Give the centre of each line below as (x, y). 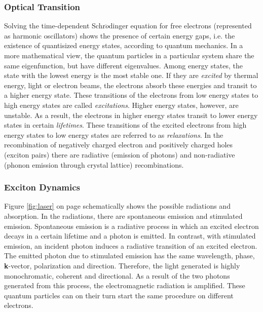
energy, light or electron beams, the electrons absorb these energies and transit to (130, 85)
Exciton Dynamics (42, 187)
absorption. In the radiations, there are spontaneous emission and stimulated (123, 216)
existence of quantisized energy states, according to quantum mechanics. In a (124, 45)
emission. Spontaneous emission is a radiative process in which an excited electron (131, 226)
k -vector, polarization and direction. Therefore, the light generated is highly (122, 265)
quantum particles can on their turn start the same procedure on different (119, 295)
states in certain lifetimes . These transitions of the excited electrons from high (125, 125)
